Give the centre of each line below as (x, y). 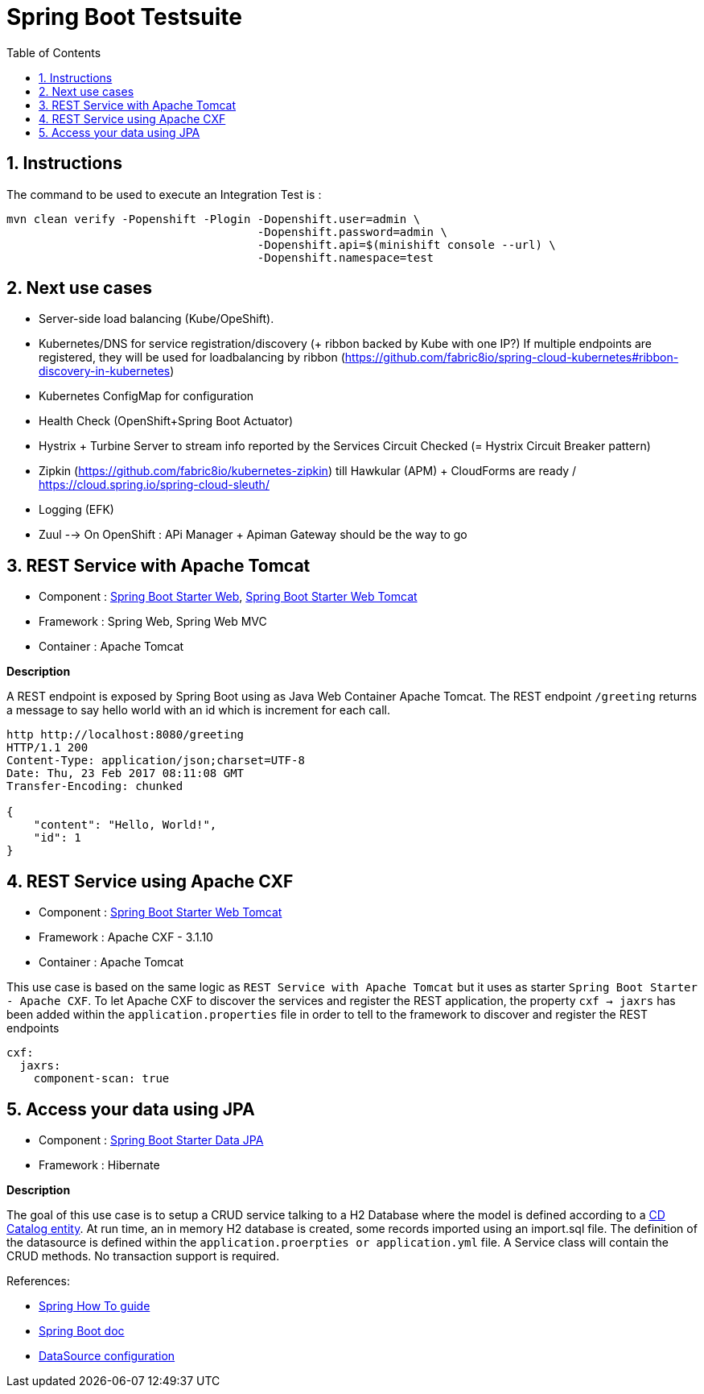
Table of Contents (54, 52)
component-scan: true (101, 1079)
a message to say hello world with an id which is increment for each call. (199, 710)
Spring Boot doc (82, 1330)
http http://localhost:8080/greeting (126, 735)
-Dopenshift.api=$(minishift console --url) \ (406, 244)
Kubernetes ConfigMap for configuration (146, 396)
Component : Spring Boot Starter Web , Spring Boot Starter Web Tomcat (228, 597)
